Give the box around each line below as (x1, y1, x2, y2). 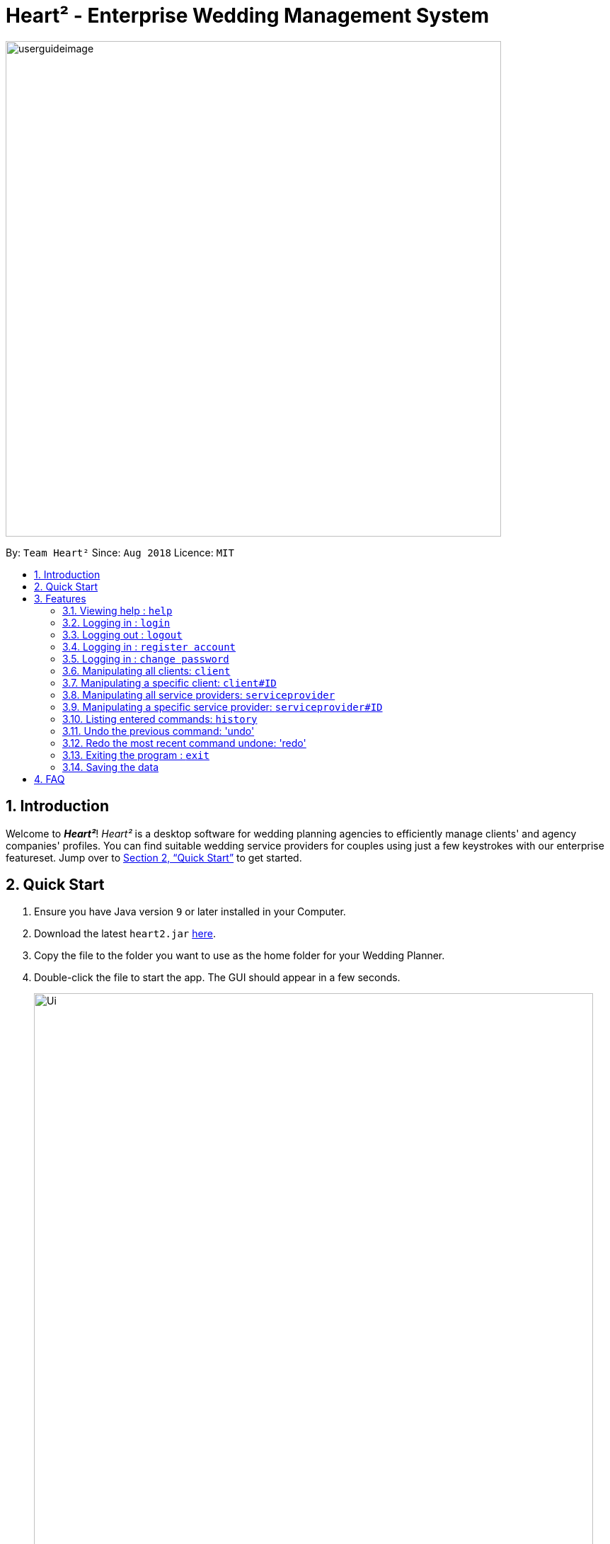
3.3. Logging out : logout (62, 628, 183, 641)
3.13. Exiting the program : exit (62, 748, 209, 761)
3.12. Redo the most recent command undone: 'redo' (62, 736, 306, 749)
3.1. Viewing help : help (62, 604, 173, 617)
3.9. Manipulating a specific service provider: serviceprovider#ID (62, 700, 383, 713)
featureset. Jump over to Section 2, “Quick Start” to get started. (6, 851, 302, 864)
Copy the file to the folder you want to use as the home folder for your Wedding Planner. (34, 949, 445, 962)
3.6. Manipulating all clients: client (62, 664, 231, 677)
